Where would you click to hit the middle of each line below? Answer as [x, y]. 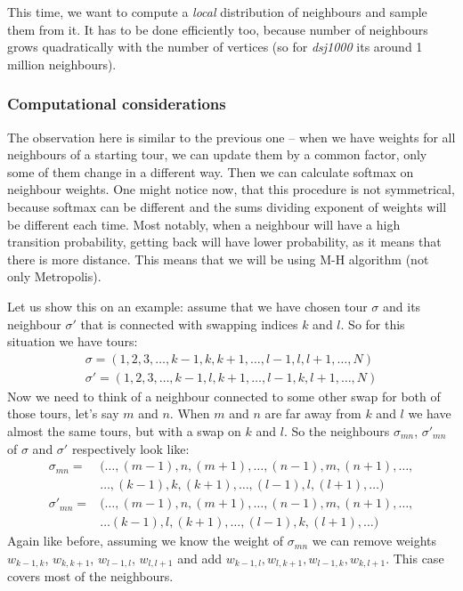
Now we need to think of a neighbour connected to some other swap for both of [224, 396]
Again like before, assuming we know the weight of [146, 541]
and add [199, 558]
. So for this [373, 324]
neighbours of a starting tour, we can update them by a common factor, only [217, 154]
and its [402, 306]
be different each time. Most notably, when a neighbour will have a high [204, 224]
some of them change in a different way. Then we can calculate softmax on [211, 171]
